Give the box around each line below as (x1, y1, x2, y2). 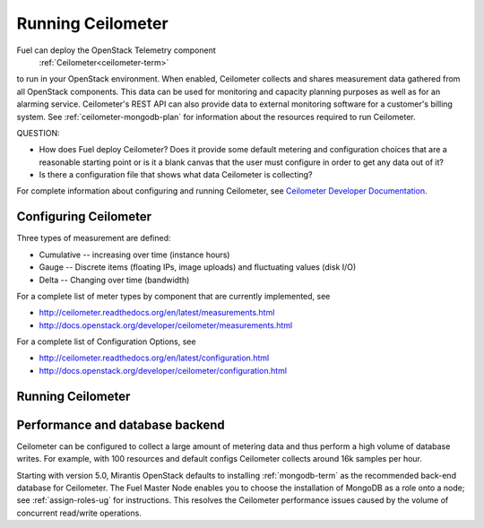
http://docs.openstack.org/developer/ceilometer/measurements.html (39, 319, 293, 331)
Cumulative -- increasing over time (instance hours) (39, 249, 230, 260)
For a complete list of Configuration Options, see (16, 336, 196, 347)
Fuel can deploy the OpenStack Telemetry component (16, 45, 217, 56)
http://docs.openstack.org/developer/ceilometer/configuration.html (39, 365, 287, 376)
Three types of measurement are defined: (16, 233, 171, 244)
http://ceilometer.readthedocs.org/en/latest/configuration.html (39, 352, 270, 363)
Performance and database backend (16, 417, 225, 432)
